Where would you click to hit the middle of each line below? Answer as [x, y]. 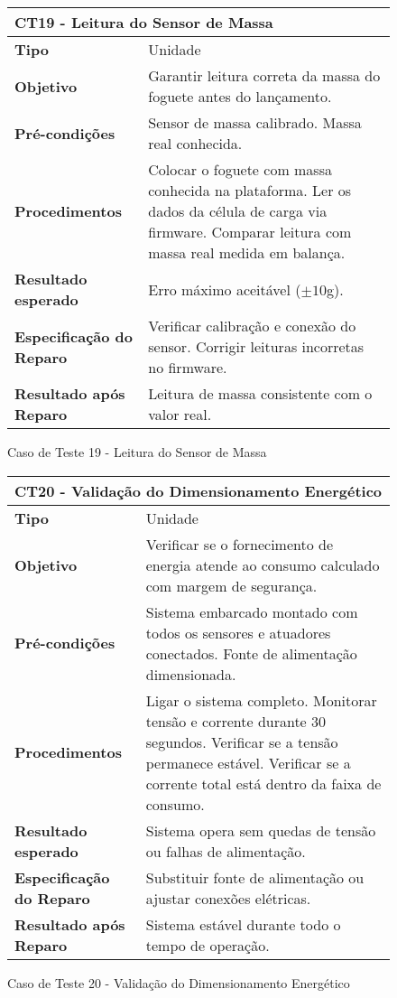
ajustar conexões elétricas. [228, 898]
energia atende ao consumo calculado [263, 564]
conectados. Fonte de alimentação [251, 653]
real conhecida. [195, 143]
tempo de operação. [208, 945]
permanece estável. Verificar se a [248, 762]
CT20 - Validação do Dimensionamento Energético [198, 490]
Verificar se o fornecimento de [240, 544]
